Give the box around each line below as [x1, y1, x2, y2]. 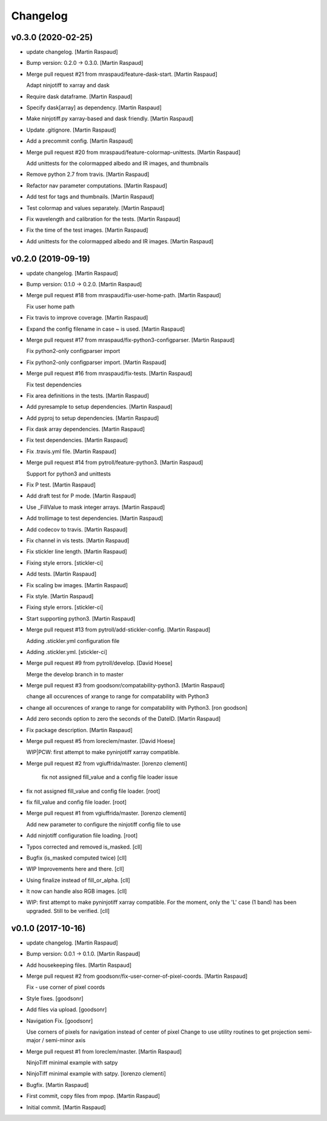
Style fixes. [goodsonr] [26, 995, 84, 1002]
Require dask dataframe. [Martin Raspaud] [26, 93, 133, 100]
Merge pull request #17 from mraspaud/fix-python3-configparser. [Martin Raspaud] [26, 336, 235, 343]
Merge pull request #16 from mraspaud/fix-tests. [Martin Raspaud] [26, 370, 193, 377]
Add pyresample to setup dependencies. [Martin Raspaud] [26, 403, 173, 411]
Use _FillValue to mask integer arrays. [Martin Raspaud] [26, 503, 165, 511]
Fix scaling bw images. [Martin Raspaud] [26, 581, 128, 588]
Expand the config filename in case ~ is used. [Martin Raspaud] [26, 325, 185, 332]
